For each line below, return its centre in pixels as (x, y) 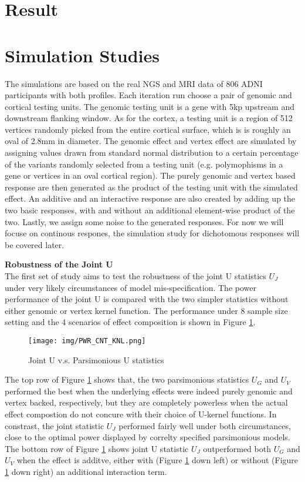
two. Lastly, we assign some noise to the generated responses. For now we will (144, 221)
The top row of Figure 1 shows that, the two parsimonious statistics (127, 379)
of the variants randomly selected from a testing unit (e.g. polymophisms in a (144, 164)
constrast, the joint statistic (55, 425)
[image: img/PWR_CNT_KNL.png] (87, 341)
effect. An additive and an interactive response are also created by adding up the (150, 198)
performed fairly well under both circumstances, (205, 425)
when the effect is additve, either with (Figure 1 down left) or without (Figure (157, 460)
